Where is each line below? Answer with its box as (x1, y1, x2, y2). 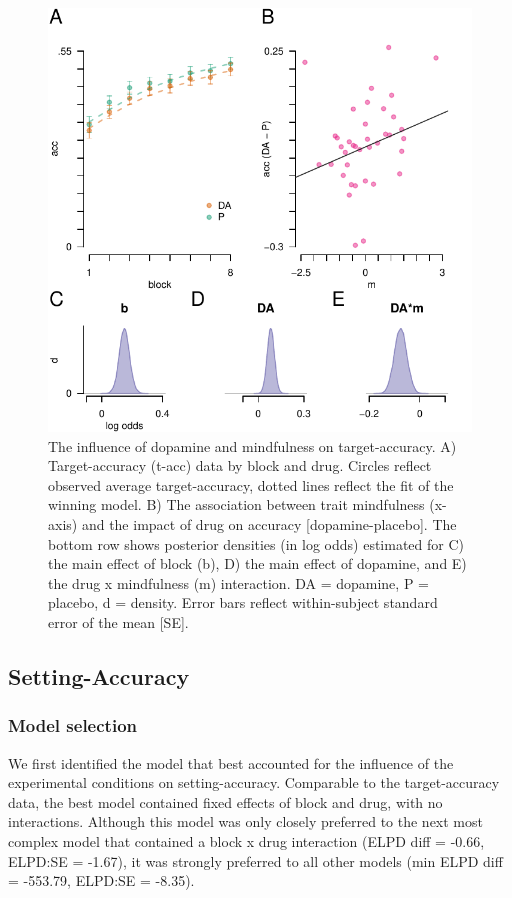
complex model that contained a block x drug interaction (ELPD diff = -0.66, (8, 830, 485, 851)
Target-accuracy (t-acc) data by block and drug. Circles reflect (48, 455, 432, 476)
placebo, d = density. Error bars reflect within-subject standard (48, 592, 438, 613)
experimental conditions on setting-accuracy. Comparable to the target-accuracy (8, 772, 500, 793)
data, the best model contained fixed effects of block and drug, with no (8, 791, 443, 812)
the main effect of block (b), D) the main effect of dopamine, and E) (48, 553, 467, 574)
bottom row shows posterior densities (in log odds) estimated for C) (48, 533, 465, 554)
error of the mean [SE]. (48, 611, 189, 632)
